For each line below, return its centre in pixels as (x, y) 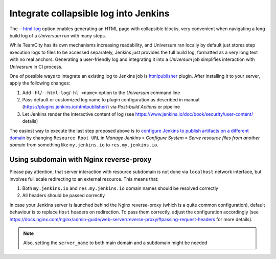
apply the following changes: (40, 83)
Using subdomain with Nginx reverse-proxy (80, 159)
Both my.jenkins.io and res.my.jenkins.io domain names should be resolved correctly (120, 188)
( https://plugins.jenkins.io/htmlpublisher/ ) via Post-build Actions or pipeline (101, 107)
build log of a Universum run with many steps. (58, 35)
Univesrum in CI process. (36, 67)
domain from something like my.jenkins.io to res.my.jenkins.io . (84, 145)
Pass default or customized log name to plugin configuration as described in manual (111, 100)
